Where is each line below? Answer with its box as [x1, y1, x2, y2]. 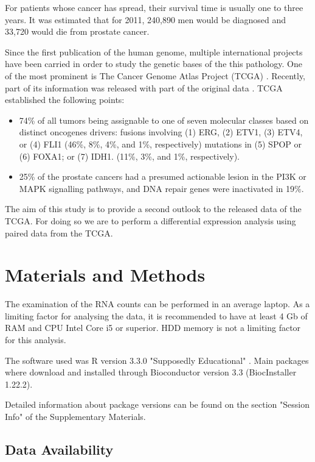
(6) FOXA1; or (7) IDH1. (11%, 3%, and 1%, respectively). [19, 149, 240, 162]
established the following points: [5, 93, 125, 106]
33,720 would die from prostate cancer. [5, 25, 150, 38]
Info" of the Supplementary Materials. [5, 410, 146, 422]
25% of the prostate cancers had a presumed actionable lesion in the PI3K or [19, 170, 306, 183]
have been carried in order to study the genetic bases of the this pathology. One [5, 57, 302, 70]
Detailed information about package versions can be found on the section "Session [5, 398, 310, 411]
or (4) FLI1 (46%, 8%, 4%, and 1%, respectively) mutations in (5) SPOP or [19, 137, 302, 150]
